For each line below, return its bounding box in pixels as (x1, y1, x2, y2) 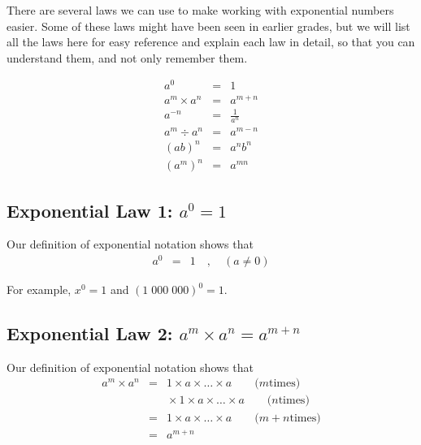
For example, (7, 281, 72, 298)
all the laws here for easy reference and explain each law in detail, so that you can (7, 33, 415, 50)
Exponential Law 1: (7, 197, 173, 222)
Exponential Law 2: (7, 321, 173, 346)
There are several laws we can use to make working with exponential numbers (7, 2, 394, 18)
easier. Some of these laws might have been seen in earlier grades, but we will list (7, 17, 410, 34)
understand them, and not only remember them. (7, 49, 248, 66)
